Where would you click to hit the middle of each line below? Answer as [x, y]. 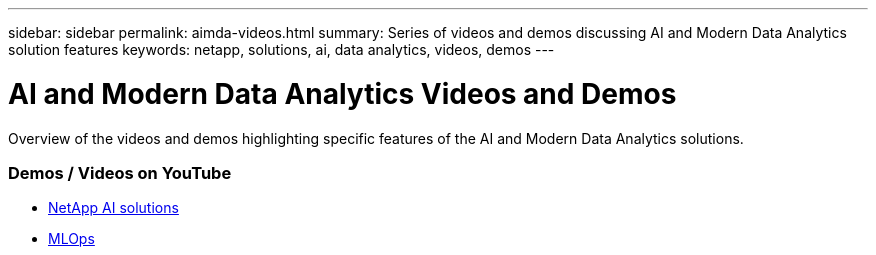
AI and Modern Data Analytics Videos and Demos [342, 93]
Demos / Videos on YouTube [120, 172]
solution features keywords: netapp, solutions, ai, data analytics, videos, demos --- [281, 49]
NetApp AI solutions [113, 208]
